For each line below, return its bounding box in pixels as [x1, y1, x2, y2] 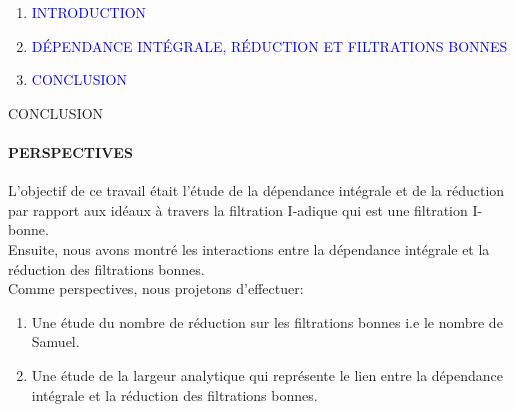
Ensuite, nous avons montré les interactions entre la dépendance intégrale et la [8, 238, 490, 259]
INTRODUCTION [31, 2, 147, 22]
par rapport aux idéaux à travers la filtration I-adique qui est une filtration [8, 199, 468, 220]
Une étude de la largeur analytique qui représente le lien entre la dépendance [31, 364, 504, 385]
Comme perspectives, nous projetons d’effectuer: [8, 278, 304, 299]
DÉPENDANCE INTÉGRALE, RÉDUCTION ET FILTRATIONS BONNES [31, 35, 508, 56]
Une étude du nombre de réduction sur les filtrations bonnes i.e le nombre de [31, 311, 503, 332]
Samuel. [31, 331, 80, 352]
